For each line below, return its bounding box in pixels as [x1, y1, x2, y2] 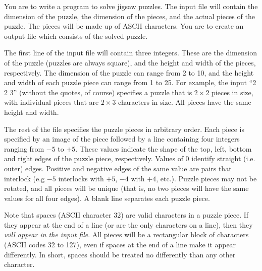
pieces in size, [212, 87, 253, 97]
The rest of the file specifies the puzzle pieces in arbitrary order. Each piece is [4, 123, 244, 134]
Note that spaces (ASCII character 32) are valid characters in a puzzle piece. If [4, 210, 249, 220]
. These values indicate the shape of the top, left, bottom [75, 143, 252, 154]
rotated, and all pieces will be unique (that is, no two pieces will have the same [4, 183, 249, 193]
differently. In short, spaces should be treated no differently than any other [4, 249, 236, 259]
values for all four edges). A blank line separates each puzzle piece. [4, 192, 210, 203]
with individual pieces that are [4, 97, 99, 107]
